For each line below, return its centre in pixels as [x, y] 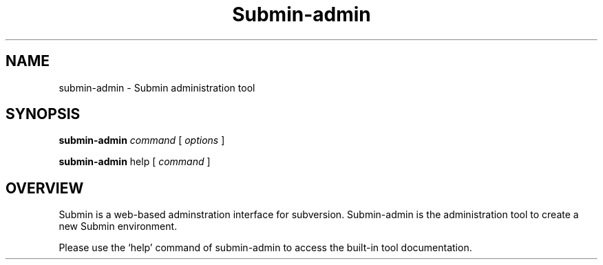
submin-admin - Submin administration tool [157, 87]
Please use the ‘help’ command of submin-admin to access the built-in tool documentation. [265, 248]
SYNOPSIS [43, 114]
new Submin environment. [118, 226]
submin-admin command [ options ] [142, 140]
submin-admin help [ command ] [135, 162]
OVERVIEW [45, 188]
